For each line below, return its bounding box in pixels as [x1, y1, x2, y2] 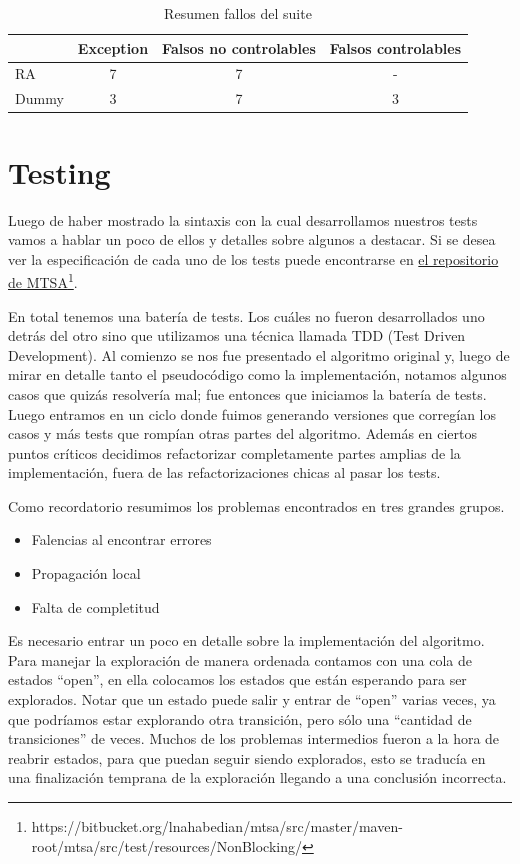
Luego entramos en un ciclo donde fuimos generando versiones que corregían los [8, 403, 497, 424]
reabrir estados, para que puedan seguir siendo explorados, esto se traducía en [8, 747, 486, 768]
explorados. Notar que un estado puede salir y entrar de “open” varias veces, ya [8, 689, 496, 710]
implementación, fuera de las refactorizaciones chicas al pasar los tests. [8, 462, 441, 483]
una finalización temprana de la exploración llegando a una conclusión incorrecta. [8, 767, 507, 788]
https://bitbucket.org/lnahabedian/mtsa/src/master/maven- [31, 816, 403, 836]
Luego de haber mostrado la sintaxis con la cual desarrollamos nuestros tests [8, 209, 478, 230]
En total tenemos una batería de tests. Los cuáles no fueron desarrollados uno [8, 305, 485, 326]
